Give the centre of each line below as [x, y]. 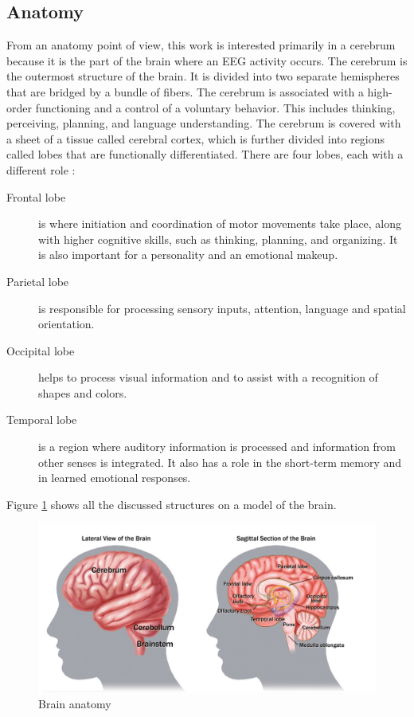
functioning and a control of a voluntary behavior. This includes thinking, [215, 107]
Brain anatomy [75, 704]
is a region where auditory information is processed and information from [217, 447]
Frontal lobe [36, 196]
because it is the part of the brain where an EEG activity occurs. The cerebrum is [207, 60]
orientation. [66, 324]
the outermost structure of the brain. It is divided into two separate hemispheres [203, 76]
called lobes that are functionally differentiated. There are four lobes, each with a [205, 154]
